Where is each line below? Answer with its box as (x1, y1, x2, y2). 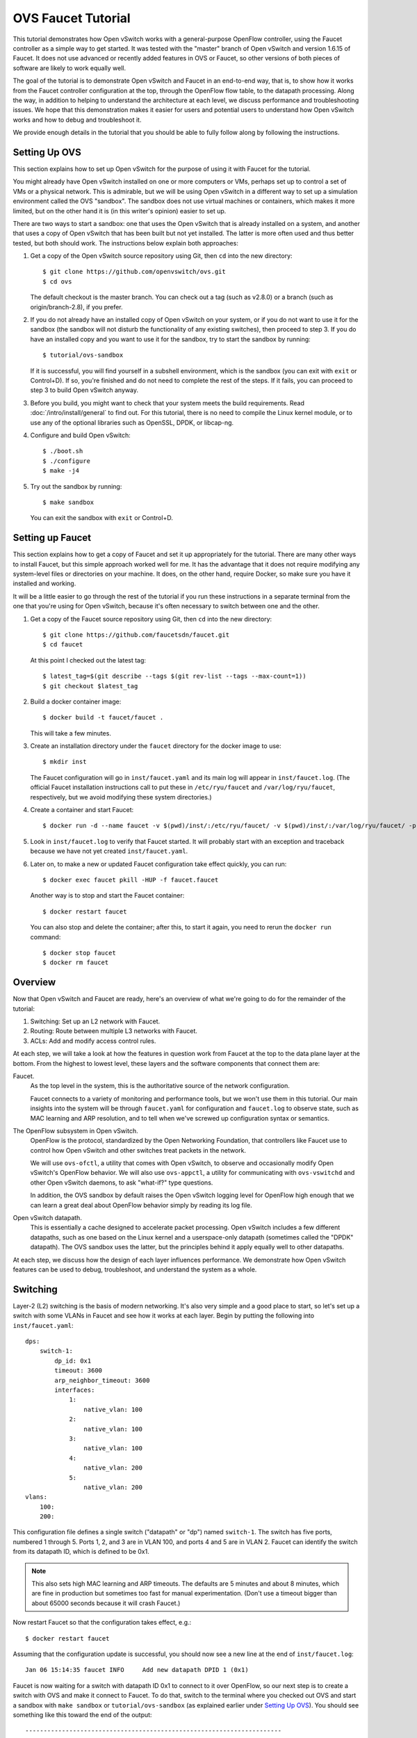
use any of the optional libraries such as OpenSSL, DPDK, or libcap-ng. (30, 418, 234, 427)
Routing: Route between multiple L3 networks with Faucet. (30, 1027, 198, 1035)
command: (30, 932, 61, 941)
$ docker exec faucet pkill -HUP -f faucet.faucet (42, 876, 219, 884)
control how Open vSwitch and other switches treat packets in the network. (30, 1146, 247, 1154)
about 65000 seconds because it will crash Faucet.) (31, 1599, 181, 1607)
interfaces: (54, 1386, 95, 1394)
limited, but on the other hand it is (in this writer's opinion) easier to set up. (13, 206, 227, 215)
